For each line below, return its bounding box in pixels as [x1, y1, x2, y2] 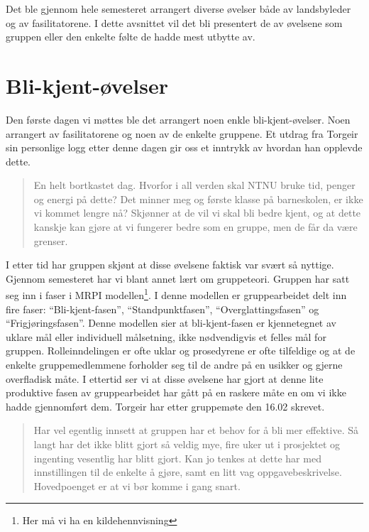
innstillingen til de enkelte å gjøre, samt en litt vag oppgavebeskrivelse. [33, 465, 342, 479]
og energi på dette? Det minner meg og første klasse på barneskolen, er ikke [33, 191, 363, 206]
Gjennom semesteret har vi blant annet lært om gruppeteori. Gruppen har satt [6, 271, 350, 286]
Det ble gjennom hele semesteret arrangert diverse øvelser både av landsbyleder [6, 1, 351, 16]
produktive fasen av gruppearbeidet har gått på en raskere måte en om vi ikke [6, 385, 346, 400]
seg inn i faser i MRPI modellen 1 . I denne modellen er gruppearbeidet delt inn [6, 286, 347, 303]
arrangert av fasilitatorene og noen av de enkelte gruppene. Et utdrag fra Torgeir [6, 126, 358, 141]
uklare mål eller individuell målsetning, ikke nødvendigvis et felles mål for [6, 329, 326, 344]
